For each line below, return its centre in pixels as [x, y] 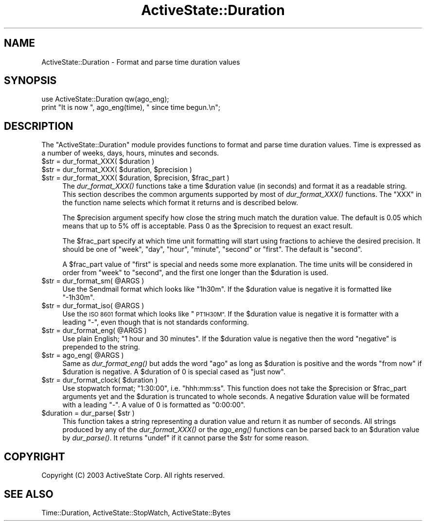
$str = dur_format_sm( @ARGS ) [93, 281]
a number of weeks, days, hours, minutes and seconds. [130, 153]
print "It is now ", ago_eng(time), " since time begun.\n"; [131, 107]
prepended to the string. [101, 347]
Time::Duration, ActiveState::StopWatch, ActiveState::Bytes [136, 512]
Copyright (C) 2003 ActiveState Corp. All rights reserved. [133, 475]
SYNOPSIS [30, 81]
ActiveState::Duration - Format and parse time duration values [141, 62]
